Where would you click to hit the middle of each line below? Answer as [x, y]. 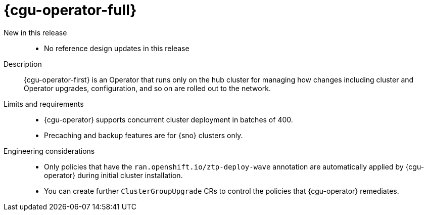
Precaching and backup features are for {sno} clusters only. [144, 135]
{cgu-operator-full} [70, 10]
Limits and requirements [44, 104]
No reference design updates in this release [117, 48]
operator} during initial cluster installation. [113, 175]
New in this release [35, 32]
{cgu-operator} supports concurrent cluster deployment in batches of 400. [169, 119]
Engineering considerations [49, 151]
